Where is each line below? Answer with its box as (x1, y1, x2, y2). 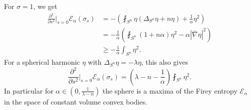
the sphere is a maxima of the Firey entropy (102, 85, 238, 96)
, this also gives (141, 57, 188, 67)
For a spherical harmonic (4, 57, 80, 67)
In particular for (4, 85, 53, 96)
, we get (33, 1, 57, 11)
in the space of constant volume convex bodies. (4, 96, 148, 107)
